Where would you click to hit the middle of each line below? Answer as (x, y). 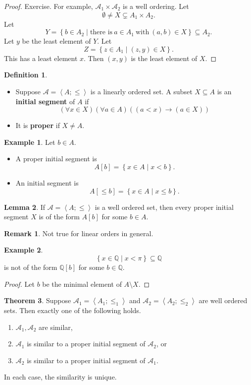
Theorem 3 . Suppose (38, 300)
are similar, (56, 327)
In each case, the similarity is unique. (60, 377)
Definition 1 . (26, 75)
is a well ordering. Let (156, 6)
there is (101, 32)
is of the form (59, 217)
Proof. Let (19, 284)
